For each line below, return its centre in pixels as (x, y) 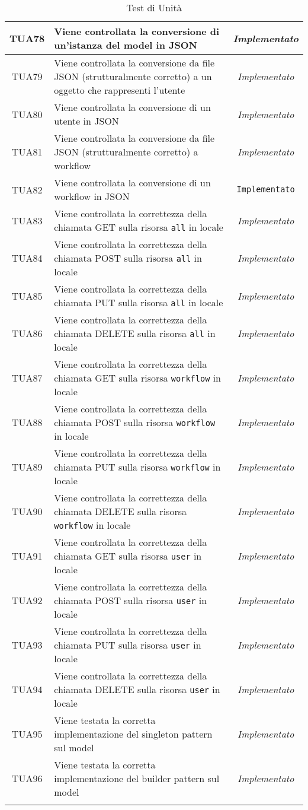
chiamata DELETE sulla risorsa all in (135, 333)
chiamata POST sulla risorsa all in (128, 258)
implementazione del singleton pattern (133, 734)
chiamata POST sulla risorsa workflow (135, 422)
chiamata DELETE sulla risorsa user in (137, 689)
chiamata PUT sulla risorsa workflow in (137, 467)
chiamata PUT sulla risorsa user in (128, 645)
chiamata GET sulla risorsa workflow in (138, 378)
